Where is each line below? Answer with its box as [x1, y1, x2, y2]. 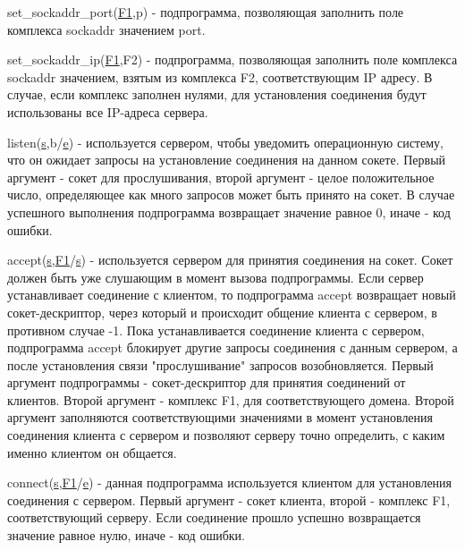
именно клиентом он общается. [7, 443, 177, 461]
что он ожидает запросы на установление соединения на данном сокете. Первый [7, 150, 446, 169]
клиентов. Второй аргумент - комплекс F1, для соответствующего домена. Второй [7, 390, 454, 409]
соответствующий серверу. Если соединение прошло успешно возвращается [7, 508, 421, 527]
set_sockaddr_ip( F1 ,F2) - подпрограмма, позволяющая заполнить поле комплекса [7, 50, 458, 69]
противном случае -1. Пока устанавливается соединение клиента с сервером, [7, 320, 425, 339]
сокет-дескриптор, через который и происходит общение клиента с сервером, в [7, 302, 437, 321]
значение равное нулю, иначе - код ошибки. [7, 526, 245, 545]
